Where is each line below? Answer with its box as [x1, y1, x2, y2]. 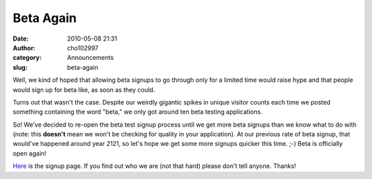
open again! [12, 149, 47, 158]
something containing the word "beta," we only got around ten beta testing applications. [12, 107, 263, 116]
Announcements [67, 54, 114, 62]
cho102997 [67, 43, 99, 52]
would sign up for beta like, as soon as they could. [12, 85, 155, 94]
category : [12, 54, 42, 62]
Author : [12, 43, 36, 52]
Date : [12, 34, 29, 43]
